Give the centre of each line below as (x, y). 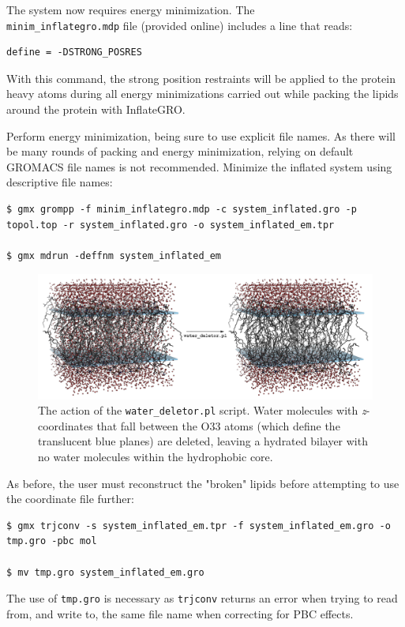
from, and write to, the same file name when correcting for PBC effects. (180, 613)
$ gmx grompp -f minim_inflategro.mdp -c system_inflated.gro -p (182, 209)
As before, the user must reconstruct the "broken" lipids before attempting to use (203, 483)
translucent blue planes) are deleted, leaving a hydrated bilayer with (203, 441)
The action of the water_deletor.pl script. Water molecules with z (202, 410)
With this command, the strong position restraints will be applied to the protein (201, 78)
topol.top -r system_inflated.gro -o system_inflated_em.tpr (171, 225)
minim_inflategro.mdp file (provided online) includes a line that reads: (180, 25)
